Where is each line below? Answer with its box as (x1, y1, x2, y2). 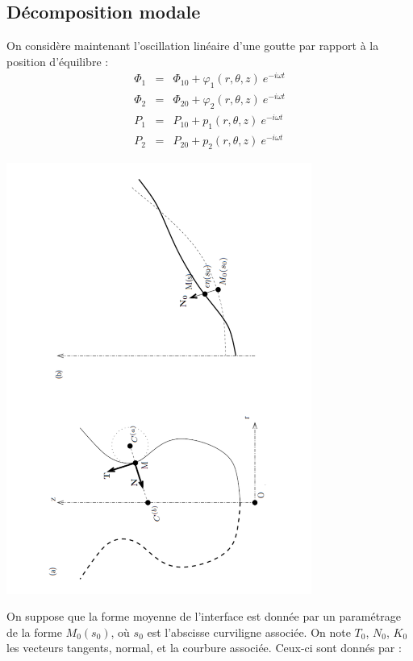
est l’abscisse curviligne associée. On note (147, 623, 351, 640)
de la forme (6, 623, 62, 640)
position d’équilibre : (6, 52, 109, 69)
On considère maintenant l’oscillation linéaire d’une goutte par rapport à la (6, 37, 379, 54)
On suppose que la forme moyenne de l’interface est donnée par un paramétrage (6, 608, 401, 625)
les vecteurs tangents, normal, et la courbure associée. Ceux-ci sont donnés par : (6, 639, 402, 656)
